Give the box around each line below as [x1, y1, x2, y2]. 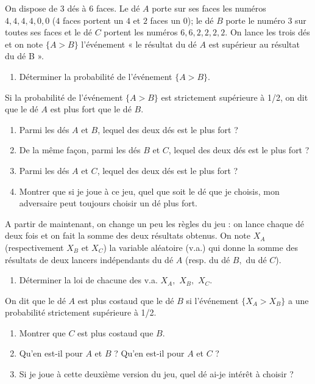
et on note [5, 37, 43, 50]
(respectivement [5, 241, 64, 253]
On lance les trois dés [230, 26, 310, 38]
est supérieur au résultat [208, 37, 300, 50]
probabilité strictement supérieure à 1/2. [5, 306, 157, 319]
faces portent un [62, 13, 124, 26]
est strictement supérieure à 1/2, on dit [161, 90, 308, 103]
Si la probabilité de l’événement [5, 90, 123, 103]
